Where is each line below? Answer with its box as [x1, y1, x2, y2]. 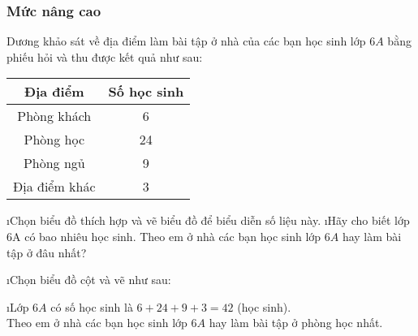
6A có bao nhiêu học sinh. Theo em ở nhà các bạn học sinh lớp [6, 228, 321, 244]
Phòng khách [17, 106, 92, 126]
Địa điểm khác [13, 177, 96, 196]
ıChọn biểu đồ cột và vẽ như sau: [6, 271, 171, 288]
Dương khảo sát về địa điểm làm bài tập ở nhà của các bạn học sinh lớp [6, 32, 366, 50]
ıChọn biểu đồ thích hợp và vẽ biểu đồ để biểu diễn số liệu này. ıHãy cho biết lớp [6, 212, 410, 229]
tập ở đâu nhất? [6, 243, 87, 261]
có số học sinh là [50, 298, 133, 315]
